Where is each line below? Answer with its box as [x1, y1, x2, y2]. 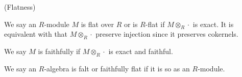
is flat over [81, 18, 114, 29]
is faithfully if [38, 46, 81, 57]
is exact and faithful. [108, 46, 173, 57]
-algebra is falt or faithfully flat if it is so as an [44, 63, 190, 73]
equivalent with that [4, 29, 68, 39]
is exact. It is [192, 18, 234, 29]
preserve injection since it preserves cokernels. [95, 29, 238, 39]
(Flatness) [4, 2, 36, 12]
